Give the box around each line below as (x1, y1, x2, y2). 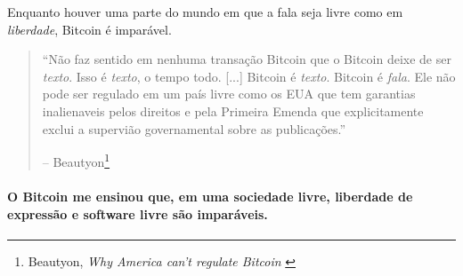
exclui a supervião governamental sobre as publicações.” (42, 119, 346, 138)
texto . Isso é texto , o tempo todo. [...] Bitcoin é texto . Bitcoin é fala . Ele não (42, 67, 456, 85)
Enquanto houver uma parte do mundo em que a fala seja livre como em (7, 3, 403, 20)
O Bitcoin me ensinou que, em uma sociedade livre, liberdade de (7, 187, 413, 205)
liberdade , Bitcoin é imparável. (7, 20, 172, 38)
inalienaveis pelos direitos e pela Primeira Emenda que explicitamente (42, 101, 424, 120)
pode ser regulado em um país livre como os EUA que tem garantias (42, 84, 416, 103)
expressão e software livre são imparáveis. (7, 204, 268, 223)
